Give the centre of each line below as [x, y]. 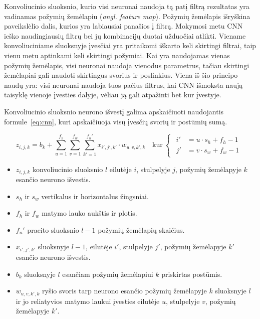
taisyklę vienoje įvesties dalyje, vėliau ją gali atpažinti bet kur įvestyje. [113, 95]
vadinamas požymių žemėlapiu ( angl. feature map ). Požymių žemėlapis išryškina [127, 16]
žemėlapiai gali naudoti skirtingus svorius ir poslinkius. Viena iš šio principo [121, 75]
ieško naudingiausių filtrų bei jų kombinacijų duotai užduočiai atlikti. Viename [125, 35]
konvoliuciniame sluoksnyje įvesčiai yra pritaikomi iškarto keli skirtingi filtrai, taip [130, 45]
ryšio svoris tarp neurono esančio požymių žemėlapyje [124, 291]
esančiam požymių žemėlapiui [108, 274]
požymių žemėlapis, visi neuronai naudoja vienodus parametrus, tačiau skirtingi [127, 65]
